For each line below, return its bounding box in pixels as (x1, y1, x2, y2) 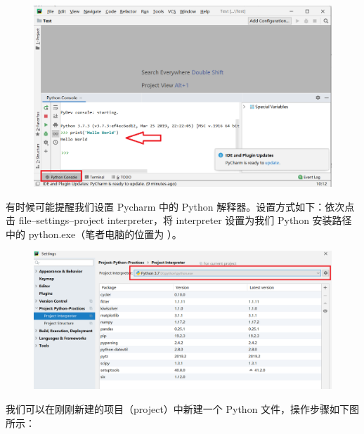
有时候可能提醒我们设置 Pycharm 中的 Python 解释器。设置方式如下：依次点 (6, 199, 355, 213)
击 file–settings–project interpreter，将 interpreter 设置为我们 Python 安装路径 (6, 213, 352, 228)
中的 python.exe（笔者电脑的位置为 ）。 (6, 226, 182, 241)
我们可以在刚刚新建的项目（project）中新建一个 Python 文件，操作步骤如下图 (6, 402, 360, 416)
